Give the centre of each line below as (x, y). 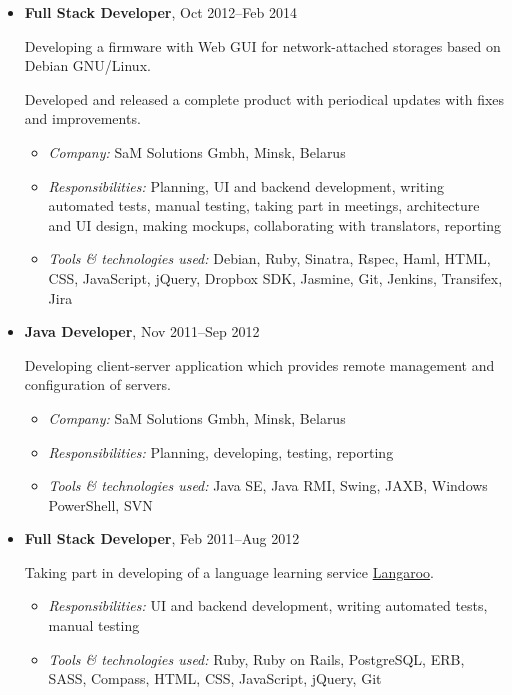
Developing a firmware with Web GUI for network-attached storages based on (262, 45)
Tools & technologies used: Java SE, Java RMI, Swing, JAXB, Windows (268, 485)
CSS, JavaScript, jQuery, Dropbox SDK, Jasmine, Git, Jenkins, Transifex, (275, 277)
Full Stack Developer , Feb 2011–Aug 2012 (162, 538)
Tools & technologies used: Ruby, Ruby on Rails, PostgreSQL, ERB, (256, 658)
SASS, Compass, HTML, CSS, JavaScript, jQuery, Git (215, 678)
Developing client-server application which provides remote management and (259, 364)
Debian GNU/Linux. (87, 65)
